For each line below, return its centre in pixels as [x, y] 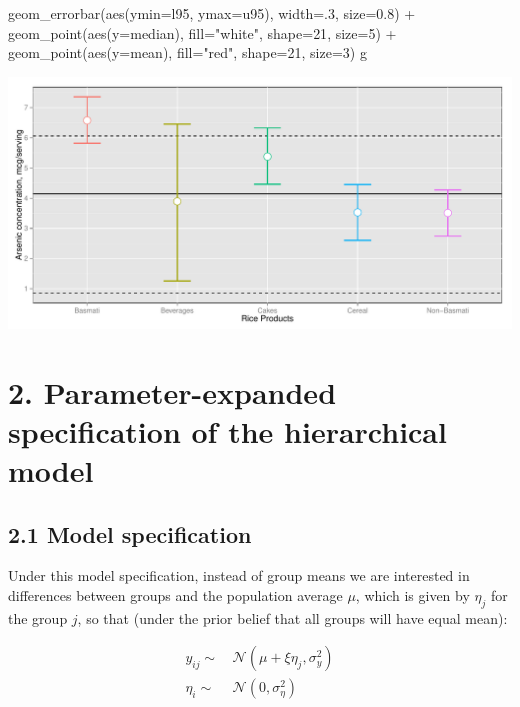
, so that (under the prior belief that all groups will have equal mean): [292, 617]
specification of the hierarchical [227, 430]
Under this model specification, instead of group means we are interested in [239, 575]
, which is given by [412, 594]
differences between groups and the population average [175, 594]
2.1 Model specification [130, 533]
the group [38, 617]
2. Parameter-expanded [172, 391]
